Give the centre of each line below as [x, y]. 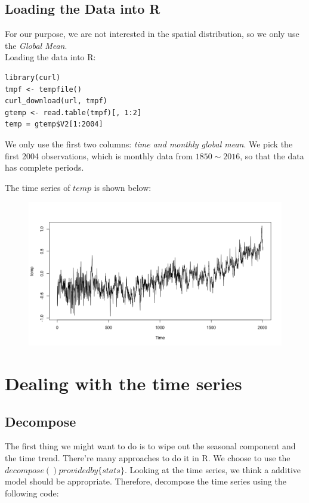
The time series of [38, 187]
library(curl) [33, 77]
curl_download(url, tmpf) [56, 101]
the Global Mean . [36, 45]
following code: [32, 493]
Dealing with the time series [123, 383]
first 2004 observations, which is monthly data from [99, 155]
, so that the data [272, 155]
